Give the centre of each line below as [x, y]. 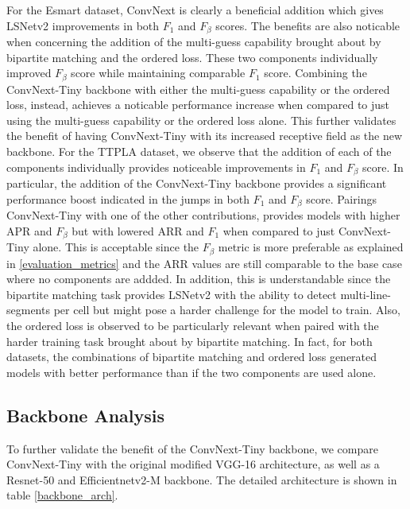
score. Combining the [315, 73]
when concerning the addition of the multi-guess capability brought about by [194, 42]
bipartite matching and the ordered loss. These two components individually [192, 57]
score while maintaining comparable [158, 73]
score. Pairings [341, 198]
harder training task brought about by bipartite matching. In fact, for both [190, 341]
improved [29, 73]
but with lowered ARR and [138, 230]
